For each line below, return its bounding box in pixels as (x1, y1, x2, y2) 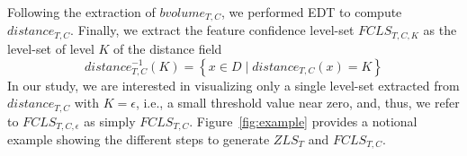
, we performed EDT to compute (220, 3, 402, 21)
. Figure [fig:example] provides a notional (189, 111, 418, 130)
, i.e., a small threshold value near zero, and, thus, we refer (135, 93, 460, 112)
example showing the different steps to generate (7, 130, 270, 148)
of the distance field (113, 39, 222, 57)
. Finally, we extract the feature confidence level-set (70, 21, 355, 39)
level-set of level (7, 39, 94, 57)
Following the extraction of (7, 3, 156, 21)
